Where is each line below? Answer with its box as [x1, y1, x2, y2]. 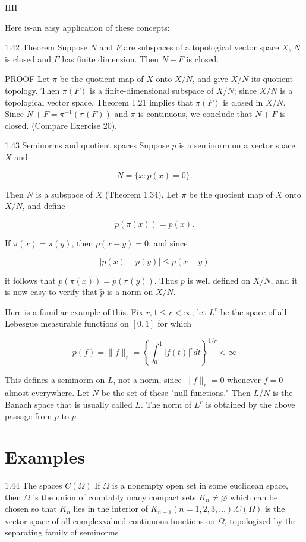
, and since [149, 236, 188, 249]
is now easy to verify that [5, 286, 97, 298]
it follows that [5, 274, 56, 286]
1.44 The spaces [5, 479, 62, 492]
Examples [5, 445, 85, 469]
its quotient [251, 72, 293, 85]
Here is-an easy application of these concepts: [5, 21, 170, 33]
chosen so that [5, 502, 57, 515]
